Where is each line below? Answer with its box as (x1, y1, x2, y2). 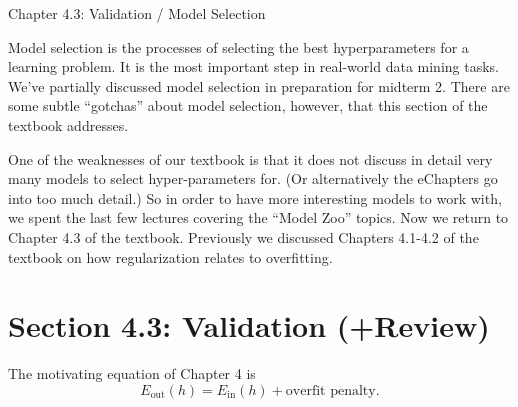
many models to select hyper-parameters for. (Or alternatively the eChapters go (8, 168, 498, 189)
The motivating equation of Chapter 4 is (8, 363, 256, 384)
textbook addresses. (8, 114, 129, 135)
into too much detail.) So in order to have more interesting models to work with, (8, 187, 502, 208)
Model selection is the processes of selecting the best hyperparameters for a (8, 36, 469, 57)
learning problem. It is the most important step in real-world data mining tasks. (8, 56, 499, 77)
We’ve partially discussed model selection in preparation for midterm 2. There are (8, 75, 510, 96)
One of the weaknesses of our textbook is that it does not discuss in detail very (8, 148, 493, 169)
